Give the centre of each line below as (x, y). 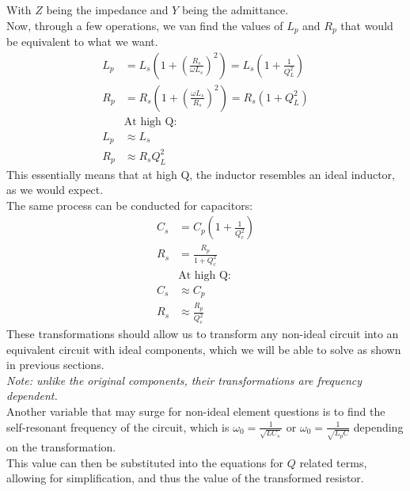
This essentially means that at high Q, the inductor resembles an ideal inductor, (201, 174)
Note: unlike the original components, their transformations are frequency (184, 380)
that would (367, 25)
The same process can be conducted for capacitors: (130, 205)
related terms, (333, 462)
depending (378, 426)
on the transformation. (61, 447)
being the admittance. (235, 10)
